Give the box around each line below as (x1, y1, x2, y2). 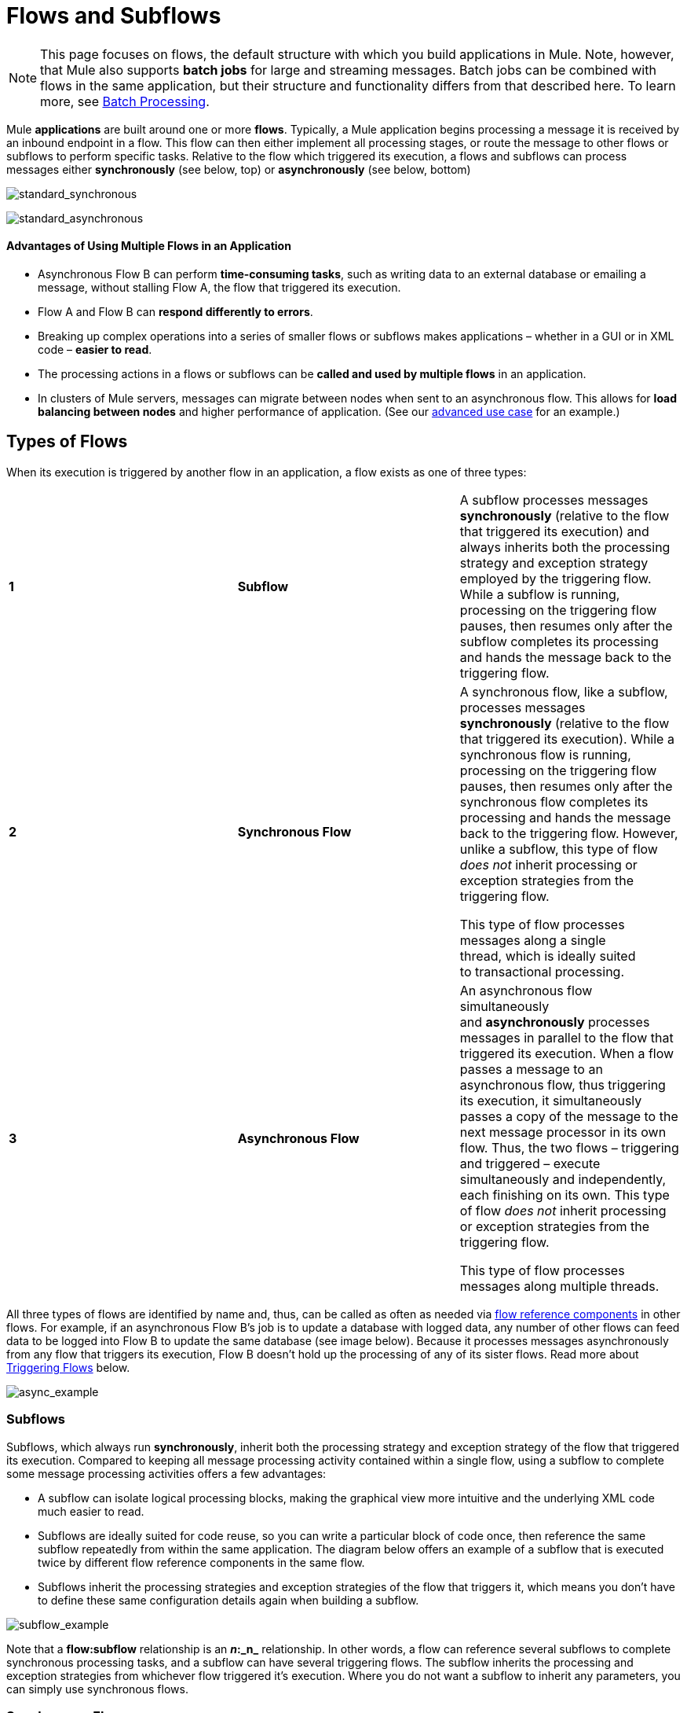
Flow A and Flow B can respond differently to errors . (38, 304, 313, 318)
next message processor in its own (459, 1123, 667, 1140)
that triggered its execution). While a (459, 730, 674, 747)
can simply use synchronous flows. (6, 1682, 188, 1696)
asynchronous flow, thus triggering (459, 1076, 666, 1093)
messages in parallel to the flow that (459, 1029, 674, 1046)
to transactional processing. (459, 963, 625, 980)
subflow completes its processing (459, 633, 659, 649)
